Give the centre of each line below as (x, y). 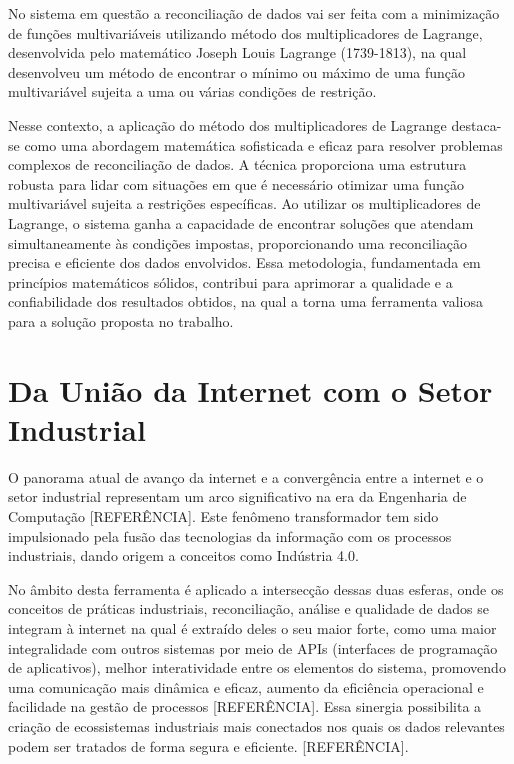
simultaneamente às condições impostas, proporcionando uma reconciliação (237, 242)
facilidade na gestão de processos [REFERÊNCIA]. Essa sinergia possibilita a (245, 706)
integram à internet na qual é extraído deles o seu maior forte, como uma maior (252, 627)
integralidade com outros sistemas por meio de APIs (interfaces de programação (253, 647)
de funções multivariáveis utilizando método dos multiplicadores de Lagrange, (245, 32)
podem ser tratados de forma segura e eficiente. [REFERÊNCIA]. (208, 745)
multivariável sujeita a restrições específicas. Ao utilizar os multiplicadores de (244, 203)
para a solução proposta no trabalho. (121, 320)
